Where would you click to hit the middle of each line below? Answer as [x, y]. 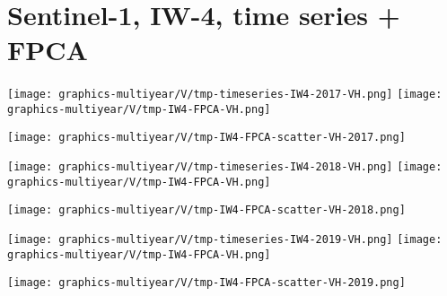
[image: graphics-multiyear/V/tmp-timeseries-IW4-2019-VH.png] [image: [225, 240]
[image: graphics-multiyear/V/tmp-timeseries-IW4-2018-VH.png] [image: [225, 167]
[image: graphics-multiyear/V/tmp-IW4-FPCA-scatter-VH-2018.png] [206, 209]
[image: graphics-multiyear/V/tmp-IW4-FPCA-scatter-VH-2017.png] [206, 137]
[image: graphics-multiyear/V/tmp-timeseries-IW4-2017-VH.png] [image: [225, 95]
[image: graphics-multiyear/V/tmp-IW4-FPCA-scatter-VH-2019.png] [206, 282]
